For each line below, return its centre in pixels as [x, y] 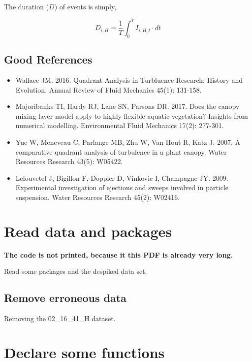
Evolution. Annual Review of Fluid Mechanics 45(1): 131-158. [109, 89]
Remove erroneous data [65, 298]
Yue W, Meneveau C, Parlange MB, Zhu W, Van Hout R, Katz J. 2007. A [128, 142]
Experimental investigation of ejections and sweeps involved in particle [122, 187]
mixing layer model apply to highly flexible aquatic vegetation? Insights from [132, 115]
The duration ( [27, 6]
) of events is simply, [85, 6]
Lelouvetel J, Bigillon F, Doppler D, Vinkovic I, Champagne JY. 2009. [122, 178]
